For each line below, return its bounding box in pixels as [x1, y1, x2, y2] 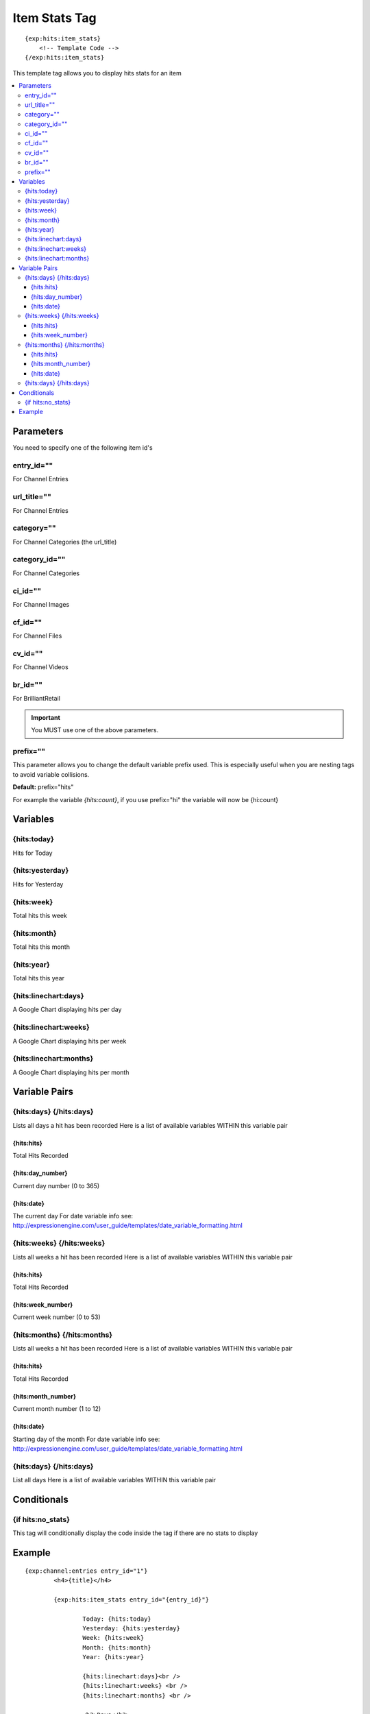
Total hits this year [12, 974, 65, 982]
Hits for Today [12, 849, 53, 857]
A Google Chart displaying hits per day [12, 1005, 122, 1014]
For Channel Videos [12, 663, 69, 671]
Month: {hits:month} [82, 1643, 152, 1652]
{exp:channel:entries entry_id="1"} [25, 1567, 148, 1575]
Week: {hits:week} [82, 1634, 145, 1642]
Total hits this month [12, 943, 70, 951]
